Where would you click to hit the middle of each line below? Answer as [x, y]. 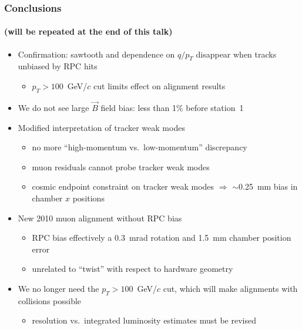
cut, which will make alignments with [230, 288]
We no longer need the [58, 288]
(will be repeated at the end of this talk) [88, 31]
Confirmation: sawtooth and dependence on [96, 54]
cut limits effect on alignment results [160, 86]
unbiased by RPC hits [58, 66]
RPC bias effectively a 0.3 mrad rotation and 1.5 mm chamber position [162, 238]
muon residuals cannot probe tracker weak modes [121, 166]
